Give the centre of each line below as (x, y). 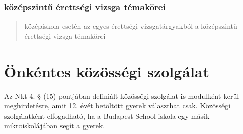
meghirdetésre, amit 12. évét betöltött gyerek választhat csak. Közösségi (117, 106)
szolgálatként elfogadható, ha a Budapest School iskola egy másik (107, 115)
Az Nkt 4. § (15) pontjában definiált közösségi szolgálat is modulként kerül (122, 95)
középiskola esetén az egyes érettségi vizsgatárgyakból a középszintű (131, 26)
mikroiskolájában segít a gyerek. (55, 126)
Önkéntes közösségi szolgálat (107, 71)
